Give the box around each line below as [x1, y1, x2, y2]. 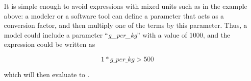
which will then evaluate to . [4, 69, 90, 79]
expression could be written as [4, 39, 95, 49]
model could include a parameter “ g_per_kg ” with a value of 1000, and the [4, 29, 230, 40]
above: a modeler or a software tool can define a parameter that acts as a [4, 10, 224, 20]
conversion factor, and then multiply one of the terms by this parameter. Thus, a [4, 20, 247, 30]
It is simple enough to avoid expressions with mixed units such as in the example [4, 1, 248, 11]
